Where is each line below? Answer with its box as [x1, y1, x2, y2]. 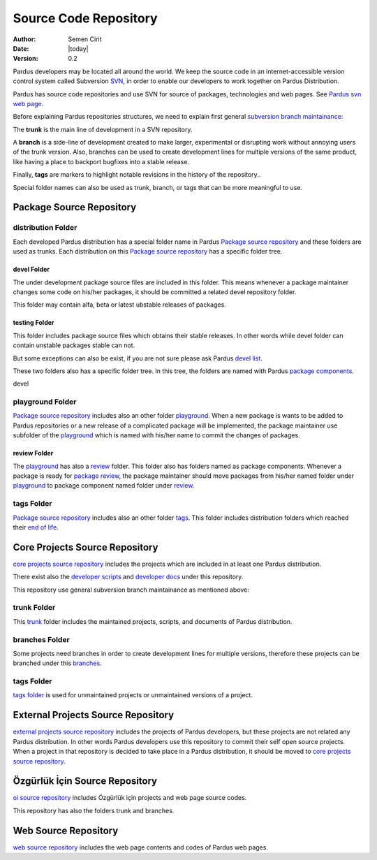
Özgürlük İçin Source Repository [13, 775, 158, 787]
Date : [13, 44, 29, 52]
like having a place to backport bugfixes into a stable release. [13, 157, 190, 166]
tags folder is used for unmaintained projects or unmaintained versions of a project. [13, 691, 253, 699]
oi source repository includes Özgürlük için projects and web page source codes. [13, 794, 247, 802]
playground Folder [13, 397, 77, 407]
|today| [68, 44, 89, 52]
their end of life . [13, 523, 59, 531]
